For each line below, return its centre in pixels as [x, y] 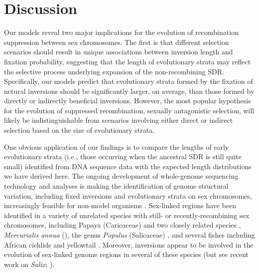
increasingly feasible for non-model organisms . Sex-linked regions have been [120, 205]
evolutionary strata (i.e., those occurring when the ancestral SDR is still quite [123, 156]
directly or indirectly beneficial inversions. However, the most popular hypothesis [128, 101]
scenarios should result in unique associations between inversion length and [119, 52]
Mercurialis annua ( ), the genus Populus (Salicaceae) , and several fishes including [129, 235]
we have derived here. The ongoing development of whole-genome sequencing [121, 176]
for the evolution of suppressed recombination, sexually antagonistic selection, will [129, 110]
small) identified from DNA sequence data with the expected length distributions [128, 166]
